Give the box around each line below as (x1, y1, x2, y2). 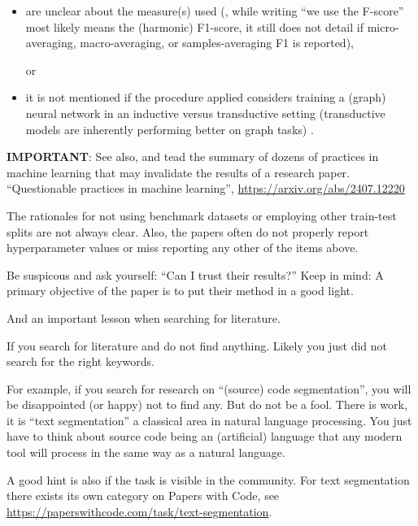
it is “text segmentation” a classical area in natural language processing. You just (7, 411, 412, 428)
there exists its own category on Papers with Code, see (7, 487, 280, 504)
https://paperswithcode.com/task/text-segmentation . (7, 502, 272, 519)
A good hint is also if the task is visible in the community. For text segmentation (7, 471, 410, 488)
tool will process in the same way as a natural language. (7, 444, 285, 461)
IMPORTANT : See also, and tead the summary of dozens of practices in (7, 148, 379, 165)
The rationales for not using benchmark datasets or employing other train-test (7, 206, 397, 224)
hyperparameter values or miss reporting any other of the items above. (7, 239, 359, 256)
